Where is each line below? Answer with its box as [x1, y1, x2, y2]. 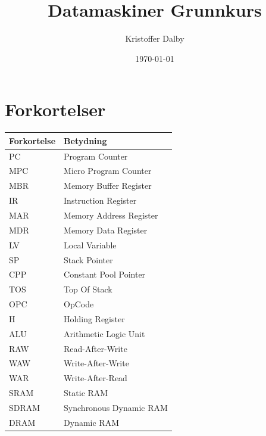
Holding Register [64, 312, 125, 325]
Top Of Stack [64, 283, 112, 295]
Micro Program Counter [64, 164, 152, 177]
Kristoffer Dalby [125, 32, 184, 45]
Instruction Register [64, 194, 137, 207]
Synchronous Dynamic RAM [64, 401, 168, 413]
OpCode [64, 298, 94, 310]
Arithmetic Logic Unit [64, 327, 145, 340]
